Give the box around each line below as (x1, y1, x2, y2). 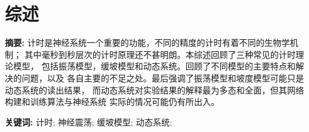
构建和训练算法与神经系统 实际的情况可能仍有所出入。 (5, 95, 220, 108)
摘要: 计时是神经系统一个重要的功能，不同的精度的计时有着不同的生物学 (5, 36, 290, 49)
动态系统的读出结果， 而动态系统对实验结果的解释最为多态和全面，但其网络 (5, 83, 304, 96)
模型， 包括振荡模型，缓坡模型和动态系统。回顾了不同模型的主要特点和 (13, 60, 296, 72)
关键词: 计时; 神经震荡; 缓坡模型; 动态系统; (5, 115, 172, 128)
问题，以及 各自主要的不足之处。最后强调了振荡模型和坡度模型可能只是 (21, 71, 304, 84)
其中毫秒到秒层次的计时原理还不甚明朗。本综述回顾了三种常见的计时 (24, 48, 296, 60)
